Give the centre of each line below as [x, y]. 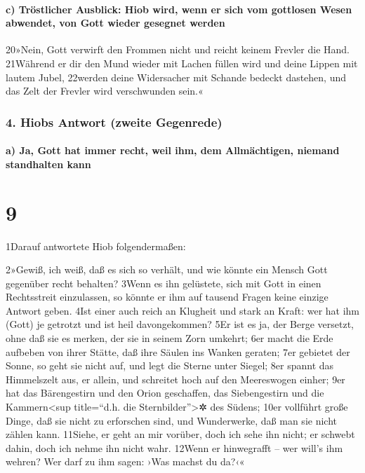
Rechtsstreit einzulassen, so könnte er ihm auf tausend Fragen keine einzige [167, 297]
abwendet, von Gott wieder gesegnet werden [115, 23]
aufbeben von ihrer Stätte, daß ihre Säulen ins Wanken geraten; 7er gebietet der [178, 351]
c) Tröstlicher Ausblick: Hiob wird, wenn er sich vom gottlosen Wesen [179, 9]
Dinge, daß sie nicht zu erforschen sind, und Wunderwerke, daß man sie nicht [171, 420]
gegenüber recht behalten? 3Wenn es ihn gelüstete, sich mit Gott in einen [164, 283]
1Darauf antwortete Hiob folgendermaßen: [96, 246]
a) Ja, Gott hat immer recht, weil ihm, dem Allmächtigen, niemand [173, 150]
